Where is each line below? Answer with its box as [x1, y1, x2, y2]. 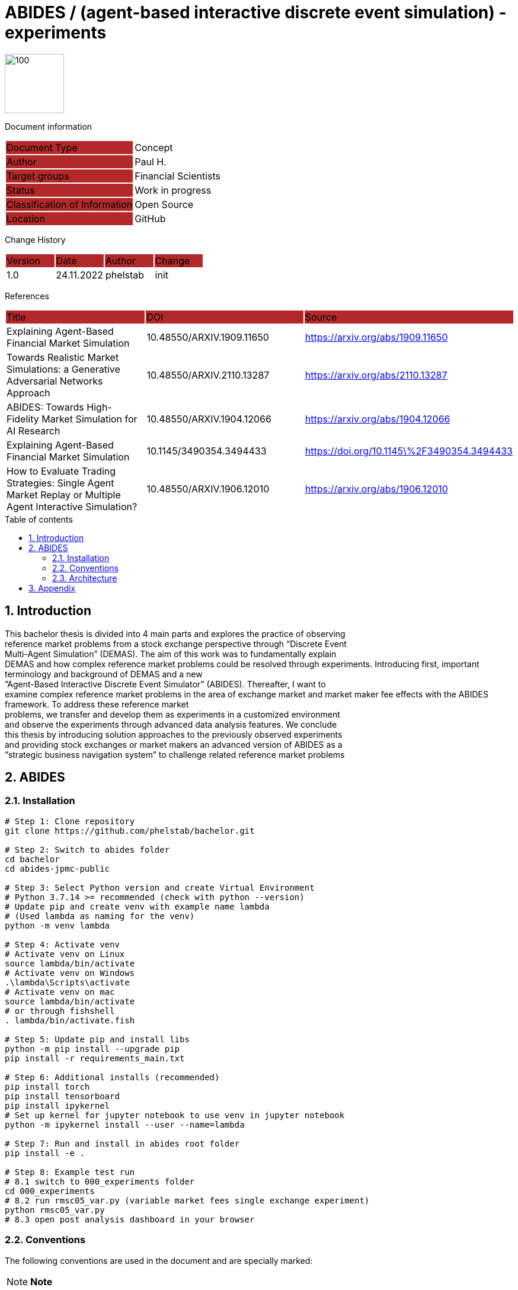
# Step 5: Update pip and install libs [5, 1034, 190, 1044]
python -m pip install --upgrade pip [5, 1043, 180, 1054]
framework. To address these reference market [5, 699, 189, 709]
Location [7, 212, 46, 225]
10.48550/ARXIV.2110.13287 [146, 369, 270, 381]
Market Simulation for [41, 412, 138, 425]
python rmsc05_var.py [5, 1205, 105, 1215]
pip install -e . [5, 1148, 85, 1158]
